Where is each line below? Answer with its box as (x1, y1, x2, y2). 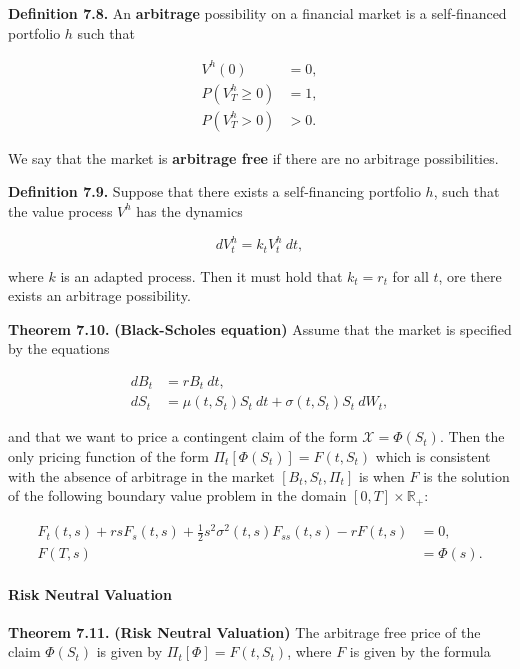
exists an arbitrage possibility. (8, 285, 191, 306)
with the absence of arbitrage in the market (8, 465, 275, 486)
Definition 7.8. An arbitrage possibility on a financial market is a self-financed (8, 3, 507, 23)
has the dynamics (136, 200, 243, 221)
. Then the (439, 426, 505, 447)
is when (358, 465, 405, 486)
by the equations (8, 338, 110, 359)
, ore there (438, 265, 502, 286)
